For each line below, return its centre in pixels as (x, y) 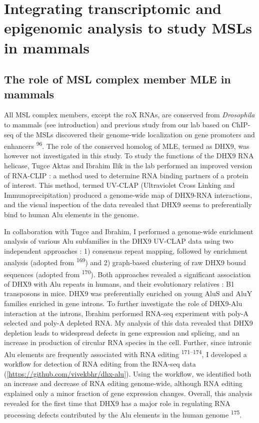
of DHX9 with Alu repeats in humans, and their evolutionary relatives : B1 (119, 283)
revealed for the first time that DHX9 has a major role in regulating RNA (117, 403)
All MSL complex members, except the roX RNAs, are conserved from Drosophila (129, 115)
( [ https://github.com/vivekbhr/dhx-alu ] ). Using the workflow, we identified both (128, 373)
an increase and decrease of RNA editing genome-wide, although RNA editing (123, 383)
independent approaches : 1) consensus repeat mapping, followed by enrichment (126, 250)
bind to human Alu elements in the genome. (71, 214)
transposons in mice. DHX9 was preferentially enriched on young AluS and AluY (128, 293)
